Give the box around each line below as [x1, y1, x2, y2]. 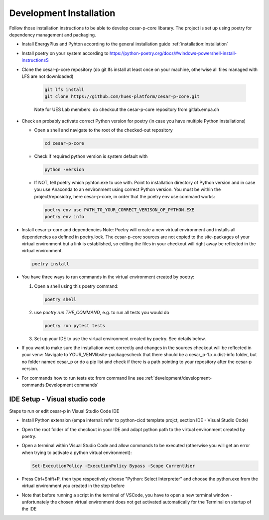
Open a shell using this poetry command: [34, 283, 119, 289]
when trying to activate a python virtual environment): [21, 450, 132, 456]
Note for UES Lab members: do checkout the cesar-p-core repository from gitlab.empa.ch [34, 106, 219, 112]
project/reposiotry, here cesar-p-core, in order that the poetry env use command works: [34, 193, 215, 199]
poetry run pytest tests [44, 323, 106, 328]
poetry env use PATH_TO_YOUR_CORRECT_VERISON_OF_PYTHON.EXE [44, 207, 195, 212]
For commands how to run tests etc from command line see [21, 375, 144, 381]
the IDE [21, 506, 37, 512]
